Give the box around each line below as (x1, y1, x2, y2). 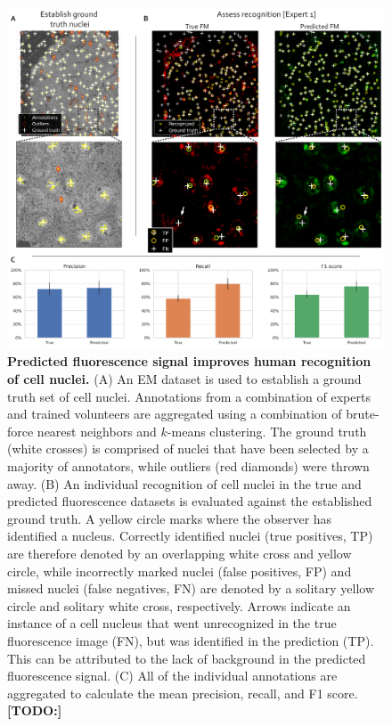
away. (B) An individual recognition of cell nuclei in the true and (7, 474, 362, 493)
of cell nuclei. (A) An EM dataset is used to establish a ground (7, 370, 362, 388)
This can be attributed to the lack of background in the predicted (7, 649, 366, 667)
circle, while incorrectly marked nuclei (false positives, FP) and (7, 561, 352, 580)
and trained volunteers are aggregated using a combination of (7, 404, 342, 423)
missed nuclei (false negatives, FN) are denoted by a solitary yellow (7, 579, 375, 598)
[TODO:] (7, 701, 62, 720)
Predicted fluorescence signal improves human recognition (7, 352, 372, 371)
